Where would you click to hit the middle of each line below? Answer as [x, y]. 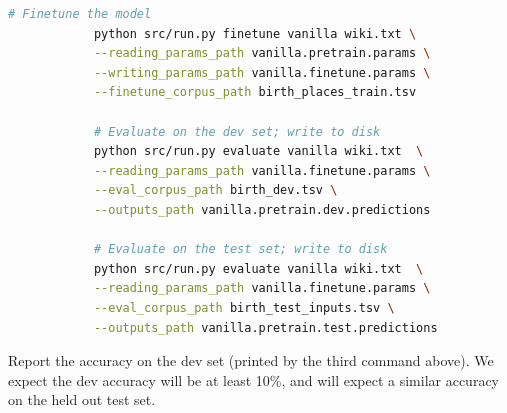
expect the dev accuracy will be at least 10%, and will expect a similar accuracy [253, 379]
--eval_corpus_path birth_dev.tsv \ [215, 190]
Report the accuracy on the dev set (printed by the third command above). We [251, 360]
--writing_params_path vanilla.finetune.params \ [262, 72]
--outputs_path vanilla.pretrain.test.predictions [265, 327]
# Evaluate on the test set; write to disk [240, 249]
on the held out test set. [82, 399]
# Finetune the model [80, 14]
